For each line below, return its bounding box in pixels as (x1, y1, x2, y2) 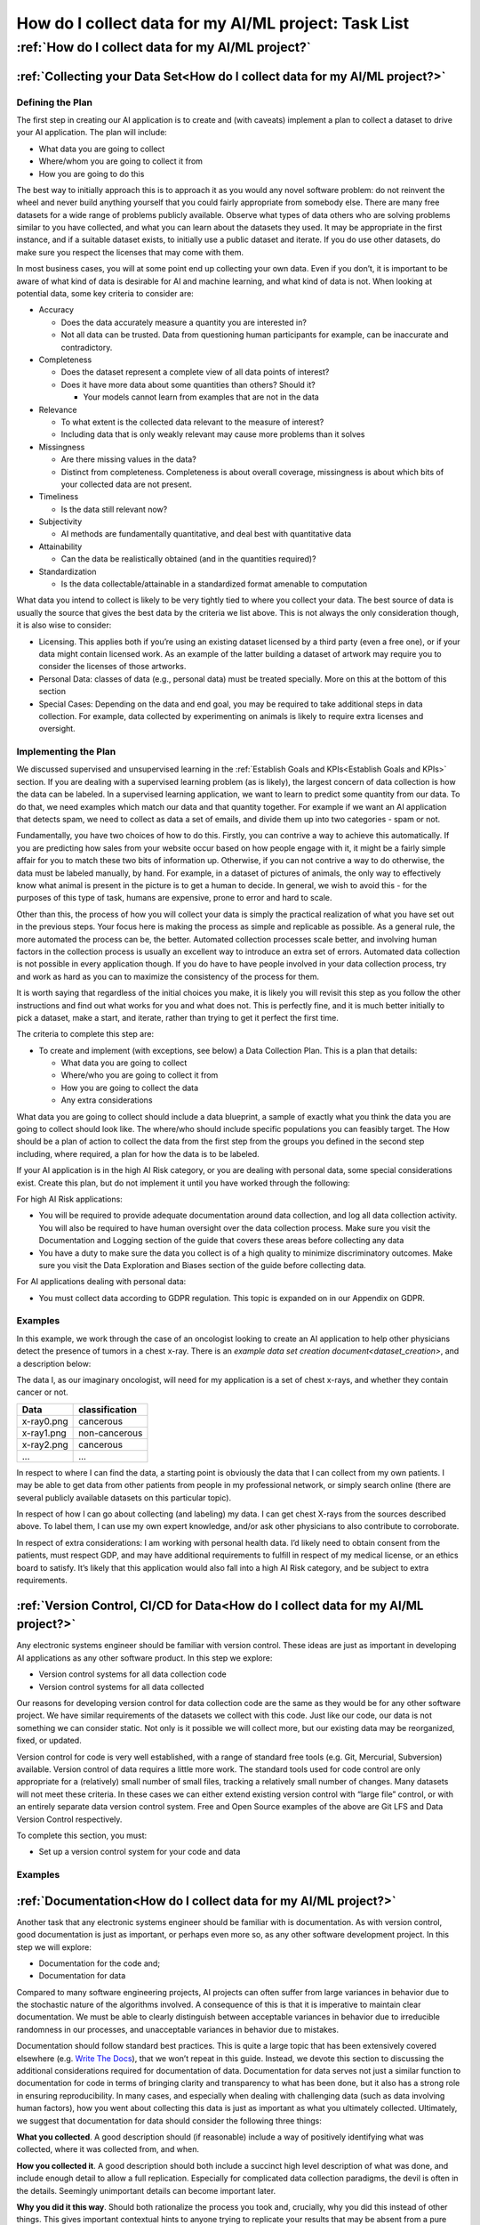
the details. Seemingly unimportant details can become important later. (16, 2185, 276, 2196)
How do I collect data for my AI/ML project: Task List (16, 13, 409, 33)
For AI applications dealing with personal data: (16, 1276, 187, 1287)
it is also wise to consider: (16, 619, 112, 631)
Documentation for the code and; (38, 1958, 160, 1969)
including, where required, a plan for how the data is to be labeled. (16, 1148, 260, 1159)
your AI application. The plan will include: (16, 127, 168, 138)
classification (78, 1403, 138, 1415)
